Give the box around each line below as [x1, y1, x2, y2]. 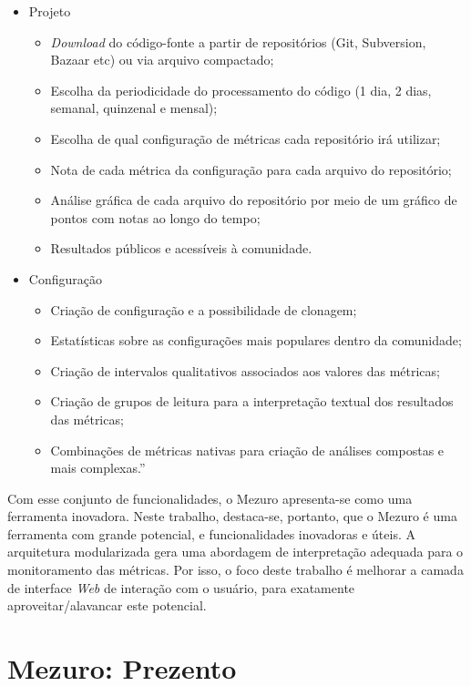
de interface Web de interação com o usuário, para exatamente [7, 578, 355, 597]
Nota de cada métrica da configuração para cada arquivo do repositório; [50, 159, 452, 179]
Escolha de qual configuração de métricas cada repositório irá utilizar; [50, 128, 441, 148]
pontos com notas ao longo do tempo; [50, 208, 261, 227]
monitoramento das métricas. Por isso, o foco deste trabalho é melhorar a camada [7, 560, 464, 579]
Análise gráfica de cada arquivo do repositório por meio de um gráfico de [50, 190, 457, 210]
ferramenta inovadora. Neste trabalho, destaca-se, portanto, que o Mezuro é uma [7, 507, 457, 526]
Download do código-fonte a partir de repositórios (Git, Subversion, [50, 32, 426, 51]
